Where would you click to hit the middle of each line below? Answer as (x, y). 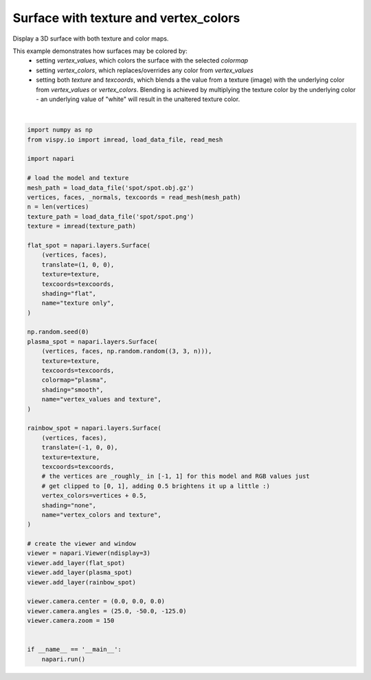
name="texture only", (78, 303)
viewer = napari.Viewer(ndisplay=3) (89, 553)
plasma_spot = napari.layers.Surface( (92, 341)
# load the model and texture (78, 178)
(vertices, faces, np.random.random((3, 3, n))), (127, 351)
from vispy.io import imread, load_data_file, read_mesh (125, 140)
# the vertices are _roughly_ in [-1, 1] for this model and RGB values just (176, 476)
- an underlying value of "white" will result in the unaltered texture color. (138, 99)
